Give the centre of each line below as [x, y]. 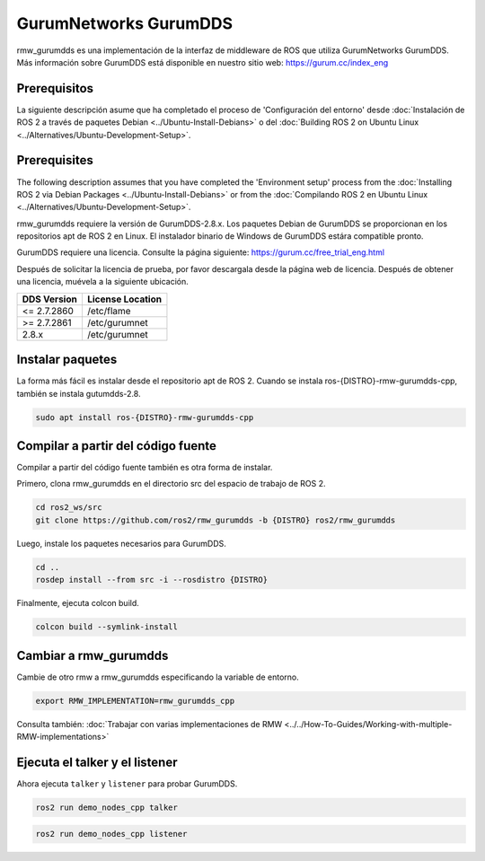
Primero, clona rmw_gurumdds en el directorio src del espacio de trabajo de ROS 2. [171, 484]
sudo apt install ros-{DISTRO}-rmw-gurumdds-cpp [145, 417]
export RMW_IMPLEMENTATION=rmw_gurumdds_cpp [135, 701]
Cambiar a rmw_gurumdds [93, 655]
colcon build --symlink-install [107, 627]
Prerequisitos [55, 88]
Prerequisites [55, 160]
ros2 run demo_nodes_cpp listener [111, 834]
